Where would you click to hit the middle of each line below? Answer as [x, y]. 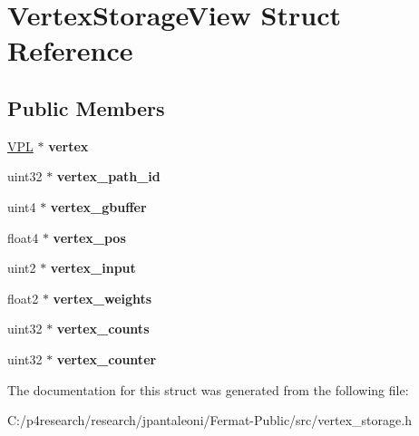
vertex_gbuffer [98, 206]
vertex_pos [89, 237]
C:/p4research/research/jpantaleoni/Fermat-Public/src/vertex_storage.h [209, 420]
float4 [23, 237]
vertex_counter [107, 358]
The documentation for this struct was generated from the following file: [208, 389]
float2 [23, 298]
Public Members [86, 107]
